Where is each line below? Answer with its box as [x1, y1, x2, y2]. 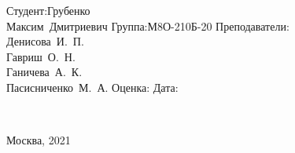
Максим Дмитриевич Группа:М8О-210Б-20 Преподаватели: [6, 17, 289, 34]
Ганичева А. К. [6, 64, 83, 80]
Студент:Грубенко [6, 2, 90, 18]
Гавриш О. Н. [6, 48, 76, 64]
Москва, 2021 [6, 132, 71, 148]
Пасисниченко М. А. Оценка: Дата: [6, 78, 179, 95]
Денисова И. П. [6, 33, 84, 49]
